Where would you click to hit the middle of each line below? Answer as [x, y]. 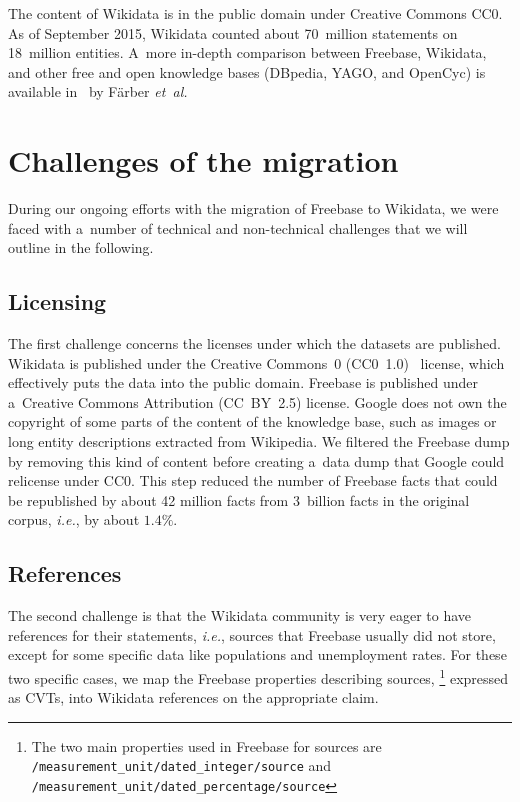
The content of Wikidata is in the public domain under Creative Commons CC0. [255, 13]
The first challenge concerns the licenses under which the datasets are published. [254, 343]
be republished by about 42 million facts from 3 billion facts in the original [239, 499]
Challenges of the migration [203, 160]
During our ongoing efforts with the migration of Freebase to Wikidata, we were [253, 208]
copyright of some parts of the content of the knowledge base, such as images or [252, 421]
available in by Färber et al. [98, 91]
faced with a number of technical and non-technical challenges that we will [238, 227]
